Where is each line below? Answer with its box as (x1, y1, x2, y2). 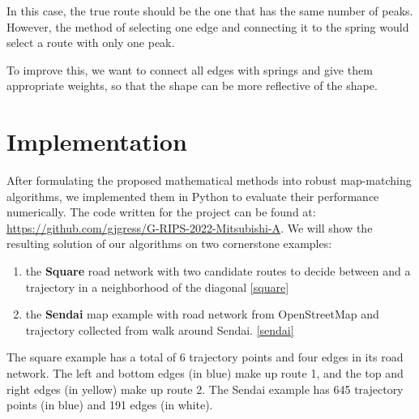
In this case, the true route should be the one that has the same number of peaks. (6, 2, 413, 19)
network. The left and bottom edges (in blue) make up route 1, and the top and (6, 365, 404, 382)
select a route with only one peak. (6, 34, 175, 51)
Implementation (6, 125, 187, 158)
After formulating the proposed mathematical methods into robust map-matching (6, 172, 412, 189)
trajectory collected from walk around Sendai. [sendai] (25, 321, 294, 338)
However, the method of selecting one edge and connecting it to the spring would (6, 18, 409, 35)
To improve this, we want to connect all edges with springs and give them (6, 61, 373, 78)
